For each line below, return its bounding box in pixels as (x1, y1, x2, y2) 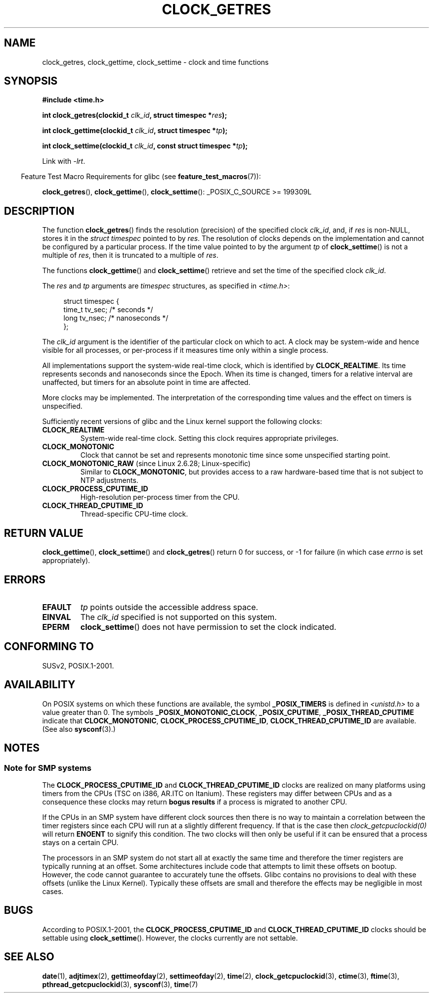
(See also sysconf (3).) (42, 724, 116, 733)
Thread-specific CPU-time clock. (80, 510, 188, 519)
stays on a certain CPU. (42, 838, 119, 847)
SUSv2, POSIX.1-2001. (42, 661, 114, 670)
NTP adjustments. (80, 476, 138, 485)
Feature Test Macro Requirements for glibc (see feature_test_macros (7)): (21, 172, 261, 181)
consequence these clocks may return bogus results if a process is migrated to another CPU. (42, 797, 347, 806)
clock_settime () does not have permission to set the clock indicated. (80, 621, 337, 632)
